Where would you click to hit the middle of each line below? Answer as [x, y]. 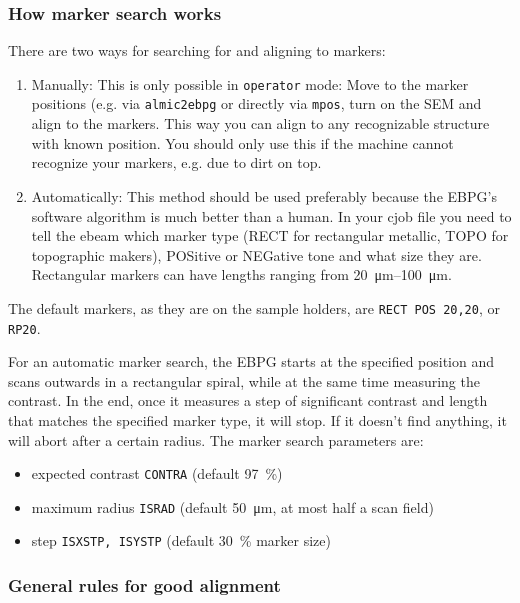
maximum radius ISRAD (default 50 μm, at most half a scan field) [232, 506]
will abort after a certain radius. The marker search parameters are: [216, 439]
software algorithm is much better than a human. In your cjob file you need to [271, 215]
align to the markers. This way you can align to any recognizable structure [260, 123]
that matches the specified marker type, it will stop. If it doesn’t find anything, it [257, 419]
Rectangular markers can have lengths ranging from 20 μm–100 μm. [241, 274]
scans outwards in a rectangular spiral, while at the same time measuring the [244, 380]
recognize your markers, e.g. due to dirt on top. [176, 162]
